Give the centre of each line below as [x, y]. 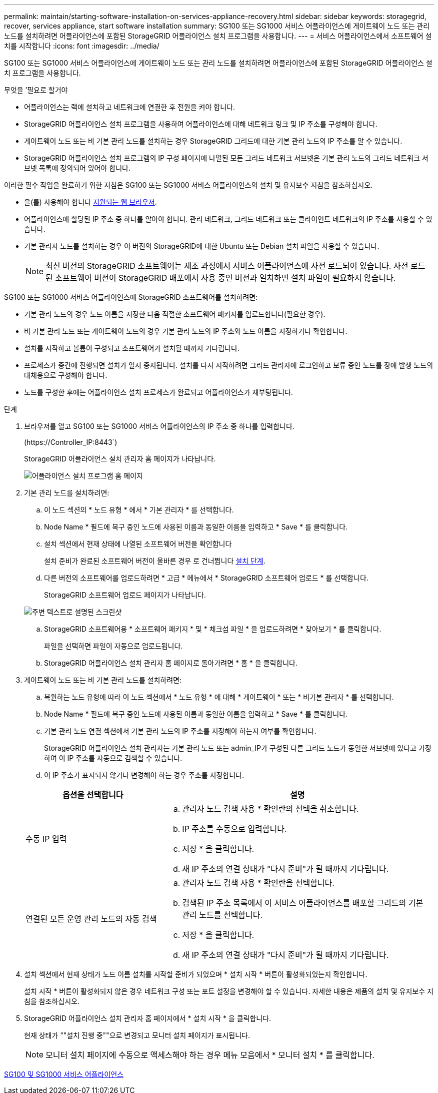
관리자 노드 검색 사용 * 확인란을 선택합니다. [258, 883]
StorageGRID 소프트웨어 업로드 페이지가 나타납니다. [125, 595]
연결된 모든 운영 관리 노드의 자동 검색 [91, 919]
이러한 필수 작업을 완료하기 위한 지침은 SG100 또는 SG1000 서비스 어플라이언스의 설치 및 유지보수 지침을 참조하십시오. [188, 185]
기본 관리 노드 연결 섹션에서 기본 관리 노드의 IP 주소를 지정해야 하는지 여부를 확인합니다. [180, 731]
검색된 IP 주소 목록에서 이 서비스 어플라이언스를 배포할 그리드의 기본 [303, 903]
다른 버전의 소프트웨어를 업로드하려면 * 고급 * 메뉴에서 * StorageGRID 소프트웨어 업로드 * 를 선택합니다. [206, 578]
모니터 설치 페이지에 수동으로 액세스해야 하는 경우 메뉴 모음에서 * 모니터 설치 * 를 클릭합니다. [210, 1055]
